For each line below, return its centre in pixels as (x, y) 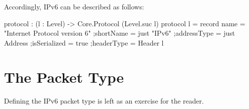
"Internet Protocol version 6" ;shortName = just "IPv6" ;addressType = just (120, 33)
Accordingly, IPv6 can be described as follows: (74, 6)
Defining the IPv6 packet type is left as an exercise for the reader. (104, 100)
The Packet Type (64, 77)
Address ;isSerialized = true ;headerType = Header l (84, 42)
